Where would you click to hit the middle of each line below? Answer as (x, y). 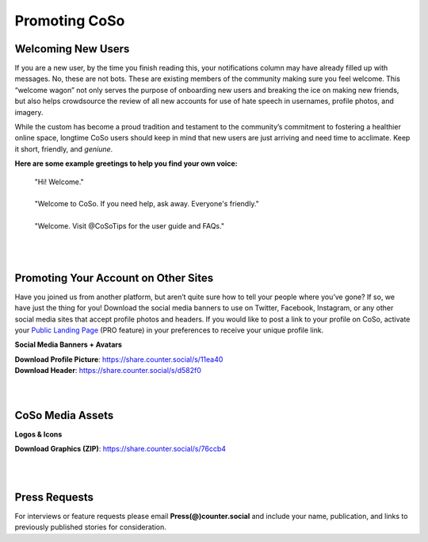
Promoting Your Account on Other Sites (114, 278)
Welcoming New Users (72, 49)
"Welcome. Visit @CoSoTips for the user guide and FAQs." (130, 226)
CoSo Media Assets (64, 415)
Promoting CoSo (70, 21)
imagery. (29, 112)
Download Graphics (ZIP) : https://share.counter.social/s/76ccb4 (120, 449)
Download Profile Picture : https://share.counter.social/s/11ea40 (119, 359)
